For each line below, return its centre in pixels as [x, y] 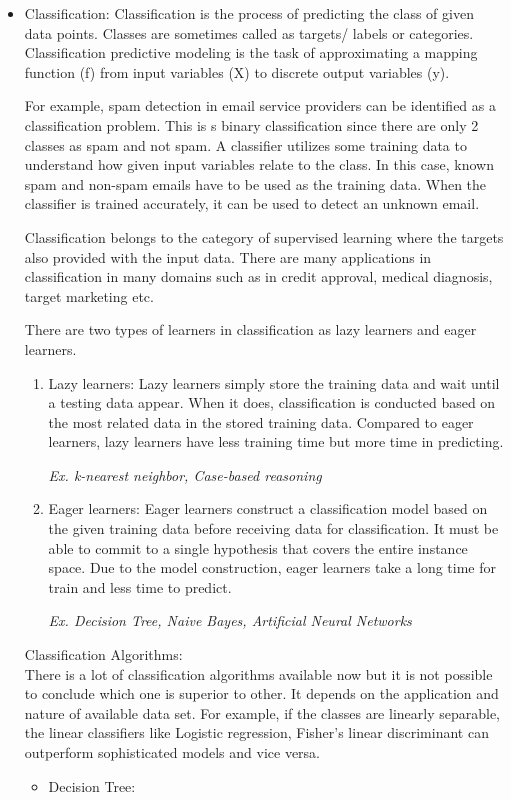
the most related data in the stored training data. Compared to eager [261, 421]
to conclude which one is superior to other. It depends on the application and [261, 693]
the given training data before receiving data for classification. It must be [273, 528]
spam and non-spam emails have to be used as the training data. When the [255, 183]
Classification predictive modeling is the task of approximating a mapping [251, 52]
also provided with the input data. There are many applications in [228, 256]
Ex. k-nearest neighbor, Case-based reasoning [185, 474]
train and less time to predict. [140, 586]
